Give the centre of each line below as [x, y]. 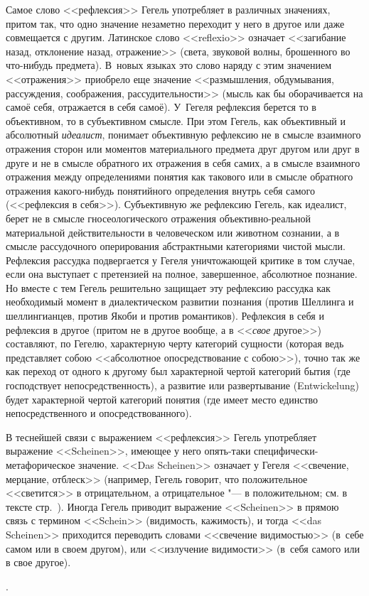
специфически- [286, 451]
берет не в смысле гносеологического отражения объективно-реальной [158, 218]
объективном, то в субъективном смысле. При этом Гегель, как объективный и [176, 120]
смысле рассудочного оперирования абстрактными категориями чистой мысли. [176, 246]
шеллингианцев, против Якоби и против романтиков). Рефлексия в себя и [165, 316]
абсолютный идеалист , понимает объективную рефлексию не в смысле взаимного [183, 135]
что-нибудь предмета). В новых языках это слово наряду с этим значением [169, 65]
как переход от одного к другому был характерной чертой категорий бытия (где [178, 371]
